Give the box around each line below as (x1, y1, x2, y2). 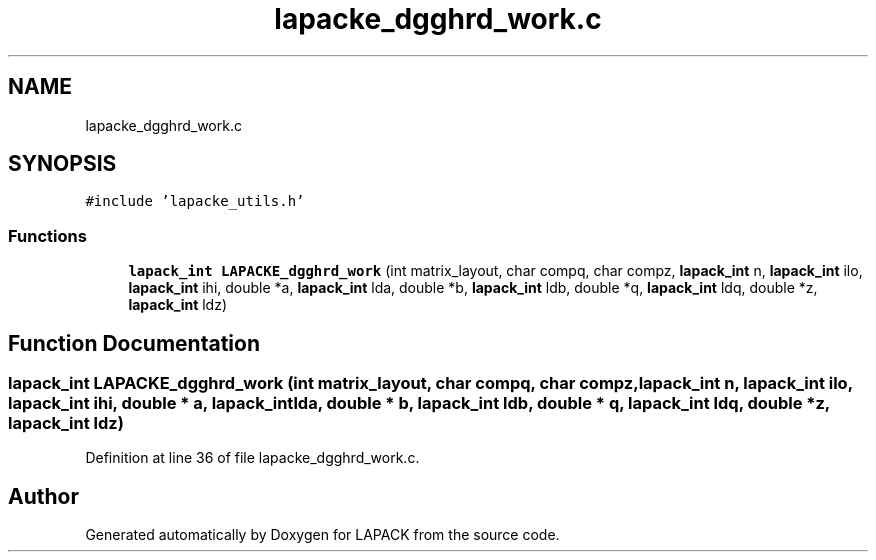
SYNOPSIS (8, 151, 117, 177)
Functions (8, 225, 87, 246)
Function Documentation (8, 330, 260, 356)
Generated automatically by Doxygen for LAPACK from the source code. (85, 526, 560, 544)
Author (8, 483, 79, 509)
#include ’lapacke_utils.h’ (85, 193, 305, 210)
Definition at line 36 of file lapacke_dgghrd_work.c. (85, 449, 420, 467)
